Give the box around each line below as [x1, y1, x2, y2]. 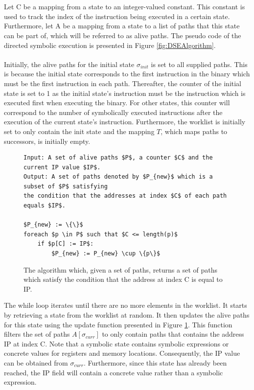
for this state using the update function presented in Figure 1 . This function [4, 319, 232, 329]
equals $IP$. [23, 202, 66, 209]
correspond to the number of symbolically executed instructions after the [4, 107, 223, 117]
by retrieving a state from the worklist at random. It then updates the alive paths [4, 310, 250, 320]
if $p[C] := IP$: [37, 240, 94, 248]
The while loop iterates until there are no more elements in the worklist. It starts [4, 300, 247, 310]
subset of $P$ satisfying [23, 183, 108, 190]
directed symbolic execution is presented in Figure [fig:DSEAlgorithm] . [4, 40, 216, 50]
